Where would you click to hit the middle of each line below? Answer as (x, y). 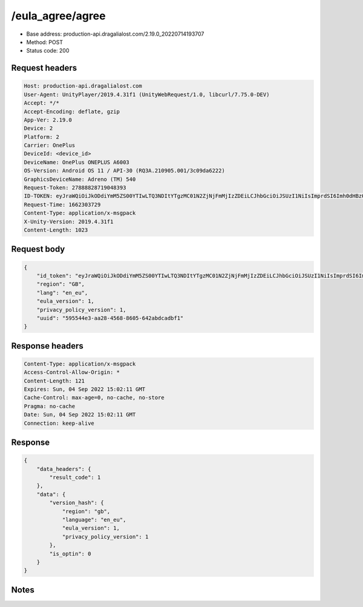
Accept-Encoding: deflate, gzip (72, 111)
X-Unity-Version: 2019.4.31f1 (69, 221)
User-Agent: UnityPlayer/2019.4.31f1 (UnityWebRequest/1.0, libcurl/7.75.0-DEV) (147, 94)
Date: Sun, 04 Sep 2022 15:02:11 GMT (80, 415)
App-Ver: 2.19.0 (48, 120)
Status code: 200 (48, 51)
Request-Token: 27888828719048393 (75, 188)
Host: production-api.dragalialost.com (83, 86)
